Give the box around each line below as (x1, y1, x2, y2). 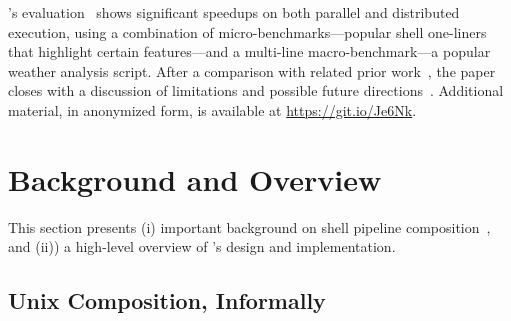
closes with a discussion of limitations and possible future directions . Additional (8, 80, 504, 101)
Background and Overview (8, 158, 382, 199)
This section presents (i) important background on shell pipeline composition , (8, 216, 491, 237)
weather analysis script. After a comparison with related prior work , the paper (8, 60, 496, 81)
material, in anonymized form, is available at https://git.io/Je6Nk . (8, 99, 417, 120)
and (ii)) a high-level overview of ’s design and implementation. (8, 236, 396, 257)
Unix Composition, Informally (8, 285, 326, 316)
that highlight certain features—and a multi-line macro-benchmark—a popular (8, 41, 491, 62)
